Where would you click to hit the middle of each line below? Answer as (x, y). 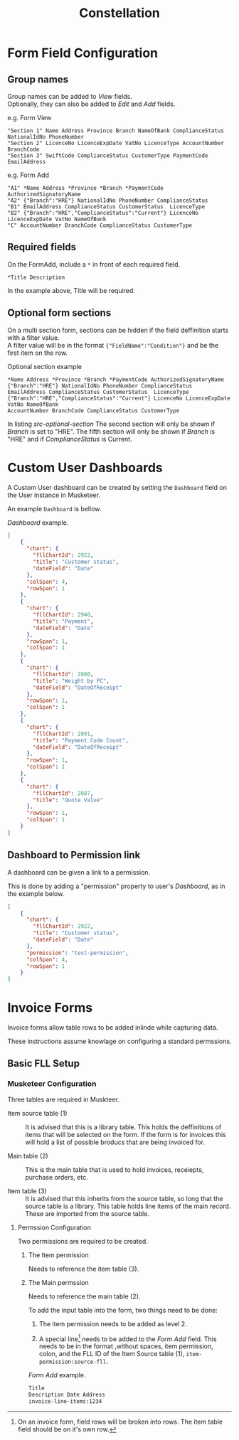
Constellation (119, 13)
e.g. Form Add (28, 175)
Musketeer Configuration (52, 1084)
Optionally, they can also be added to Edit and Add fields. (91, 104)
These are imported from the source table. (87, 1213)
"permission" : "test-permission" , (78, 953)
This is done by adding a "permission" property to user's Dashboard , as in (116, 886)
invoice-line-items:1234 (65, 1402)
